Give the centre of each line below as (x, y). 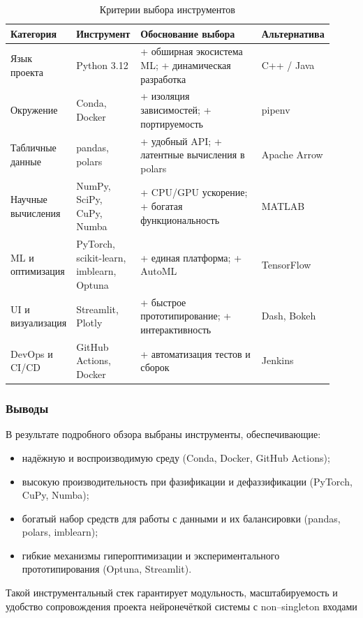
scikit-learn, (101, 257)
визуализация (39, 323)
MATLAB (283, 205)
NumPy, (94, 185)
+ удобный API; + (181, 141)
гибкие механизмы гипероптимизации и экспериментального (151, 555)
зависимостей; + (176, 110)
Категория (34, 33)
